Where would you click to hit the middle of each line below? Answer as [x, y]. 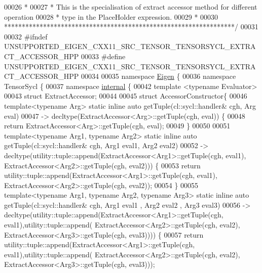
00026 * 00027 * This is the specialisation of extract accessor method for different [131, 7]
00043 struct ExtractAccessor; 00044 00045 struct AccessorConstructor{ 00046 [126, 96]
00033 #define [103, 56]
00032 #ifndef [26, 36]
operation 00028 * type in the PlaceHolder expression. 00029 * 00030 [111, 16]
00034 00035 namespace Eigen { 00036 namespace [159, 76]
